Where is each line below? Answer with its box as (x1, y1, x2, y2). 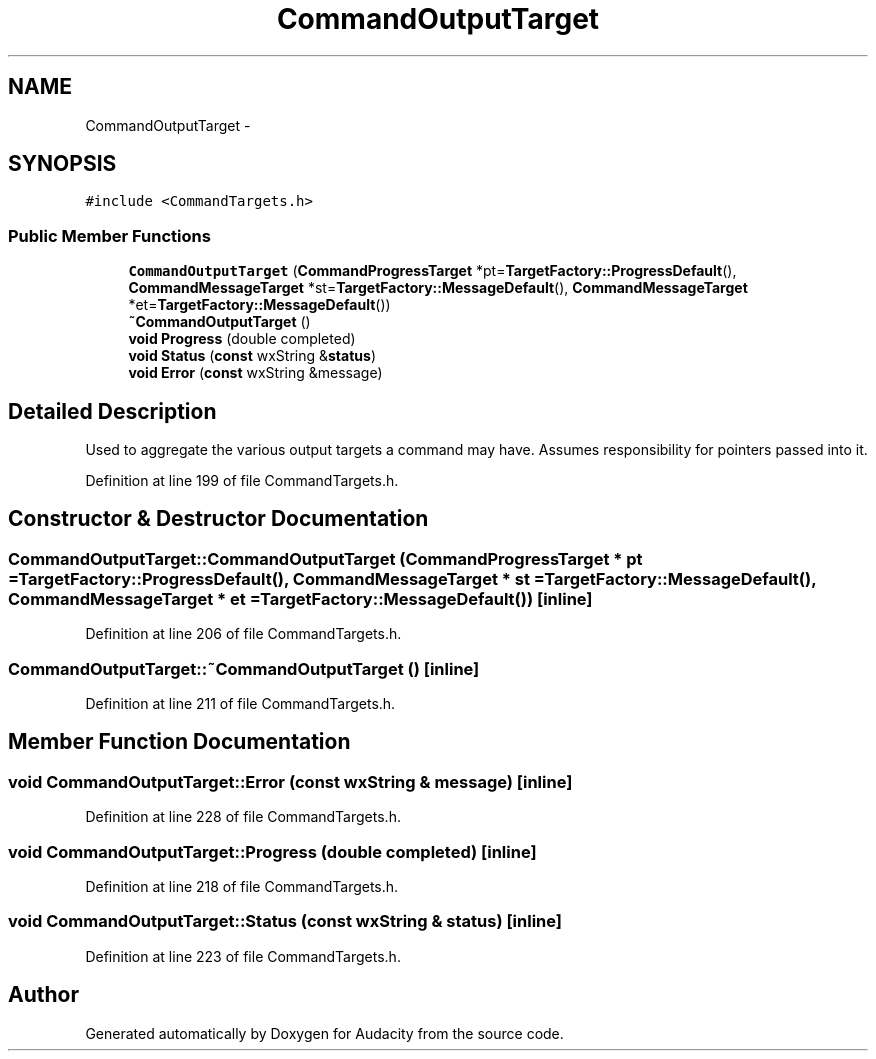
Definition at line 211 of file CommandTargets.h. (85, 695, 396, 712)
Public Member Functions (8, 225, 211, 246)
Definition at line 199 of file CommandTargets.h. (85, 472, 399, 490)
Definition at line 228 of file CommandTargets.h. (85, 808, 401, 826)
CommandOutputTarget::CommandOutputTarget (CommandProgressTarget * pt (8, 548, 643, 569)
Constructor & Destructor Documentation (8, 506, 429, 532)
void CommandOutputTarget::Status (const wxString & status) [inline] (8, 911, 562, 932)
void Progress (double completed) (128, 330, 356, 348)
